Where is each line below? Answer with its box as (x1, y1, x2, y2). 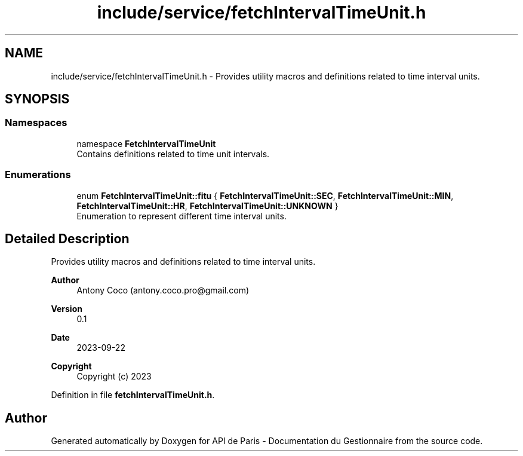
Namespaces (5, 117, 67, 129)
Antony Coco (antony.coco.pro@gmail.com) (76, 285, 250, 296)
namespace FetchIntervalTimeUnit (76, 138, 216, 149)
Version (51, 304, 82, 314)
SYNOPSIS (5, 91, 70, 107)
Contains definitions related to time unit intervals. (76, 148, 270, 159)
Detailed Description (5, 231, 130, 246)
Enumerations (5, 169, 71, 181)
